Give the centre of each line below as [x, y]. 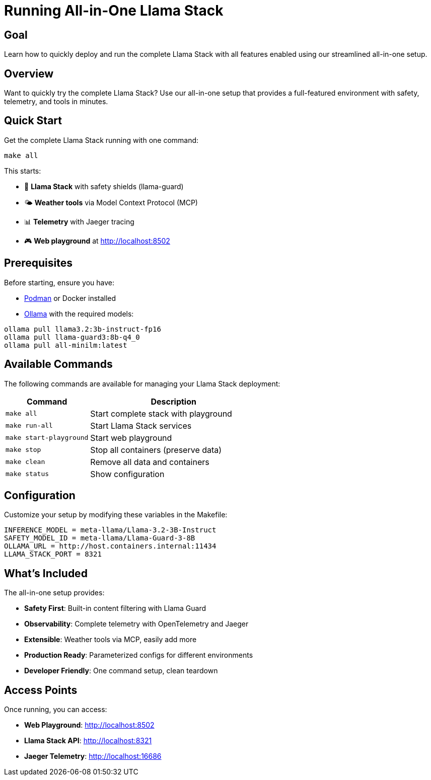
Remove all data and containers [150, 462]
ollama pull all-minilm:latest [66, 345]
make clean [25, 462]
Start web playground [131, 438]
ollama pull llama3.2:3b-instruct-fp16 [83, 329]
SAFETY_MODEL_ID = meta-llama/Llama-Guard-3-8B [100, 538]
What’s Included [46, 573]
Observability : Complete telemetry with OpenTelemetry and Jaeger [136, 624]
